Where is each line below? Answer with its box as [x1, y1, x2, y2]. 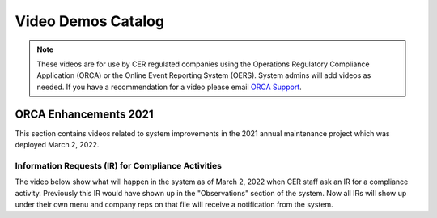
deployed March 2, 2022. [15, 140, 100, 150]
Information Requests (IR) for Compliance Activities [15, 160, 223, 171]
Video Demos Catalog [15, 12, 165, 30]
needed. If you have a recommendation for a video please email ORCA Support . [36, 82, 303, 92]
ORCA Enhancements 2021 [15, 107, 154, 121]
